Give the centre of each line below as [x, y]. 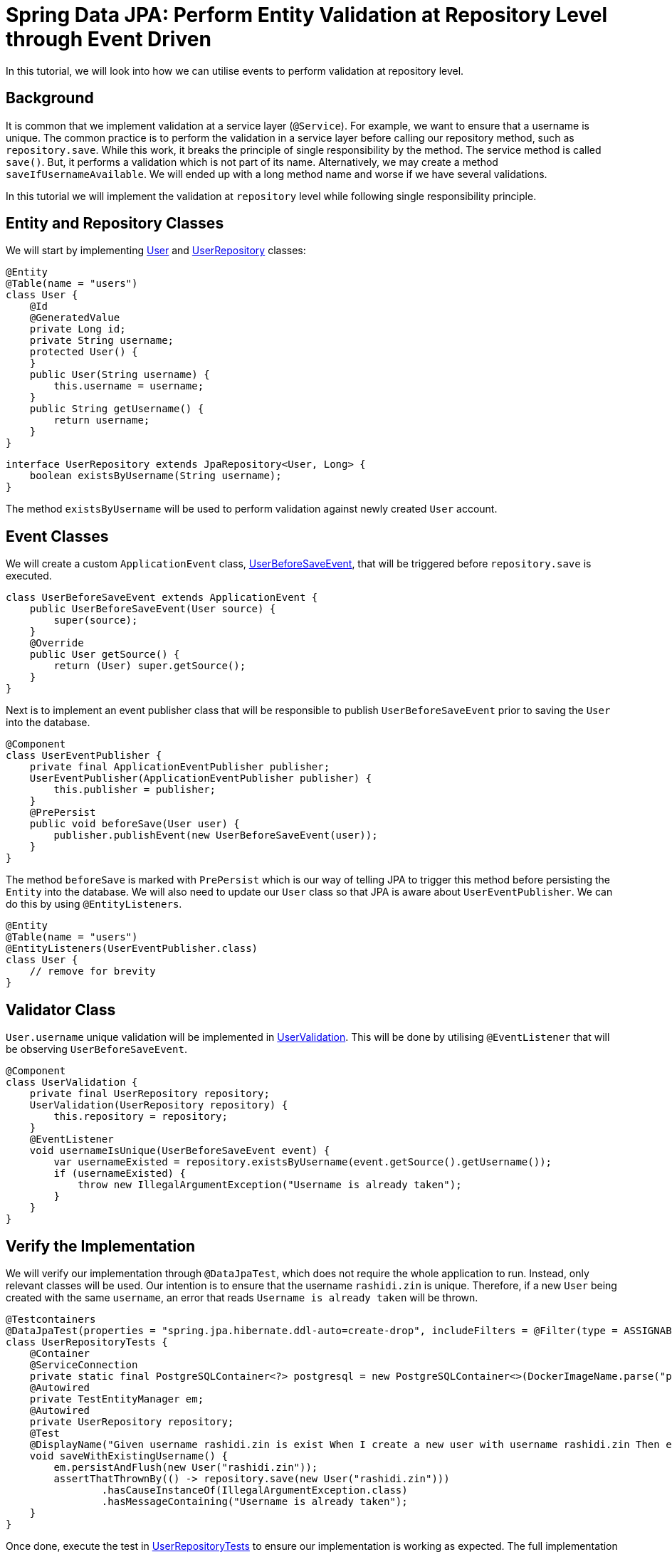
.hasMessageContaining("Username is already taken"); [254, 1501]
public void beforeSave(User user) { [135, 824]
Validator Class [61, 1010]
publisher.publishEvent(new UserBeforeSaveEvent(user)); [216, 835]
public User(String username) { [120, 375]
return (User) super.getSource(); [150, 666]
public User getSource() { [105, 655]
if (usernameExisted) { [120, 1174]
